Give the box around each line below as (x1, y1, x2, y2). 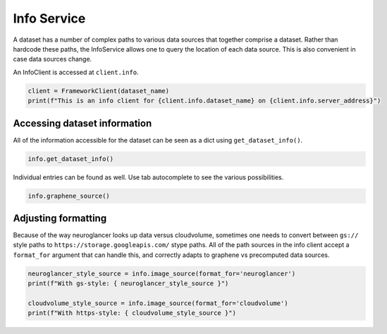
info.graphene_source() (27, 191, 111, 200)
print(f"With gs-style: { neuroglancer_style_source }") (27, 280, 229, 287)
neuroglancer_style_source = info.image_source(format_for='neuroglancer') (27, 269, 296, 278)
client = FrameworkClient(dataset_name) (27, 87, 169, 95)
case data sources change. (13, 55, 92, 64)
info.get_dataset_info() (27, 155, 114, 162)
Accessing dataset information (13, 117, 152, 129)
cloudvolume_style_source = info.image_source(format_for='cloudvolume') (27, 299, 288, 307)
